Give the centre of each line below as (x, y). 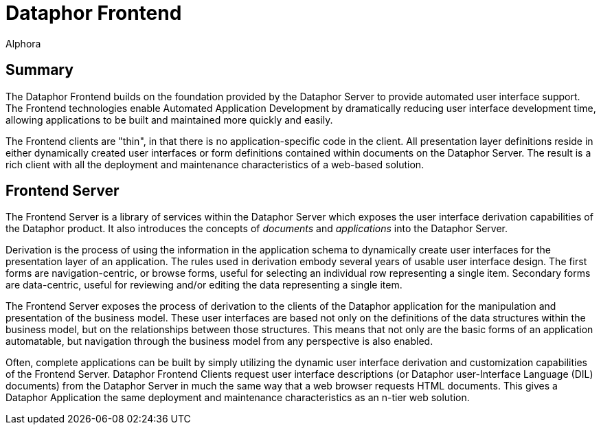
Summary (39, 70)
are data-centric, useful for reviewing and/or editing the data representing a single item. (204, 285)
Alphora (23, 43)
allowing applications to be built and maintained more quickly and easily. (169, 120)
